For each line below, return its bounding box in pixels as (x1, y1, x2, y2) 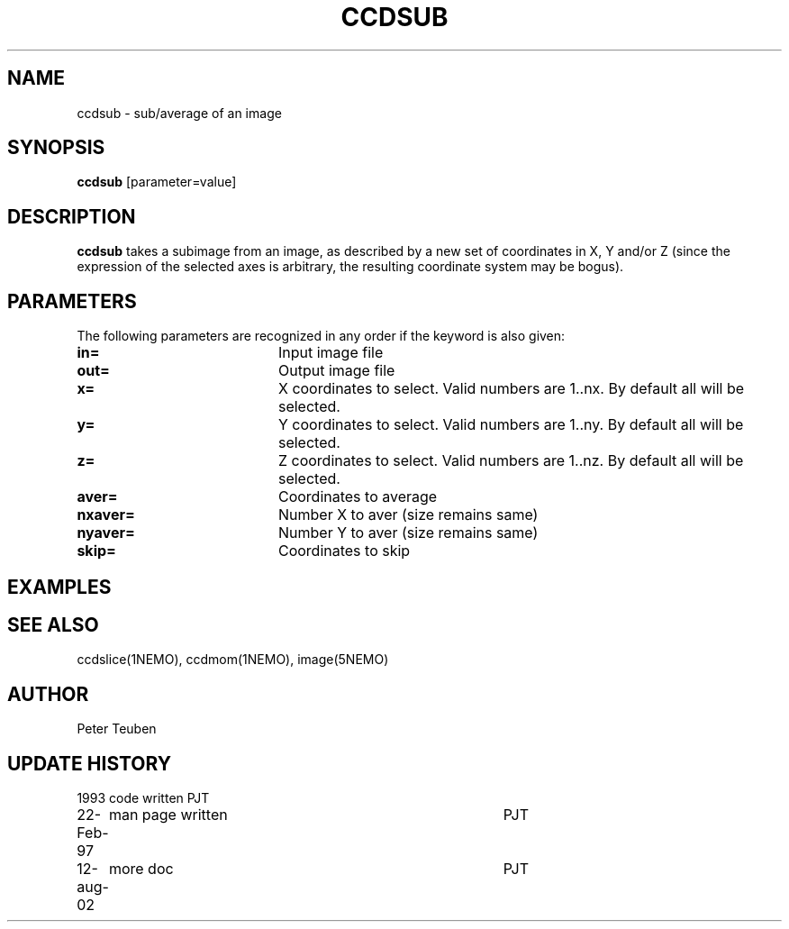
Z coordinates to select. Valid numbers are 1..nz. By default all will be (277, 451, 744, 470)
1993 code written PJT (77, 790, 210, 806)
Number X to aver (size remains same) (277, 505, 539, 524)
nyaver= (77, 524, 135, 542)
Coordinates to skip (277, 542, 411, 560)
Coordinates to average (277, 487, 438, 506)
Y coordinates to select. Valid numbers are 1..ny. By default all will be (277, 415, 744, 434)
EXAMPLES (7, 575, 112, 598)
